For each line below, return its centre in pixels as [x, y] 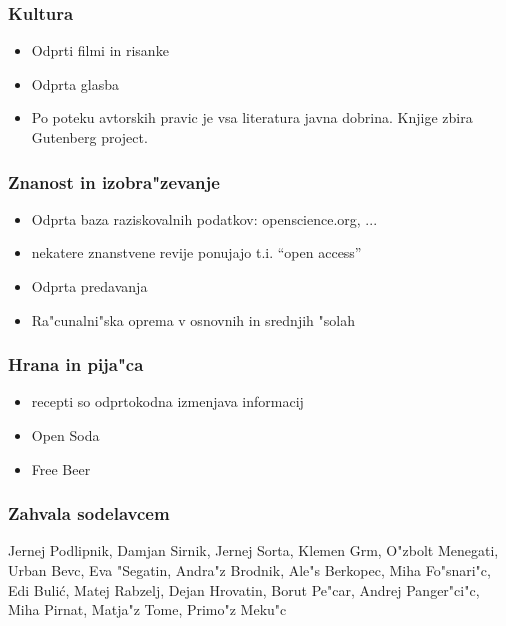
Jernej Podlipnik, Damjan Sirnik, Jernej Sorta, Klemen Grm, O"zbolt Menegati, [253, 550]
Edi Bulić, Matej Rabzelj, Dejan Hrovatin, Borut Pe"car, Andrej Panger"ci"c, [244, 589]
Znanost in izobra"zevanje [114, 181]
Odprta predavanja [89, 286]
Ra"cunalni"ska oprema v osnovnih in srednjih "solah [193, 319]
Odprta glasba [75, 83]
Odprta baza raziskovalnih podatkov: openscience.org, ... [204, 218]
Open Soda [65, 435]
